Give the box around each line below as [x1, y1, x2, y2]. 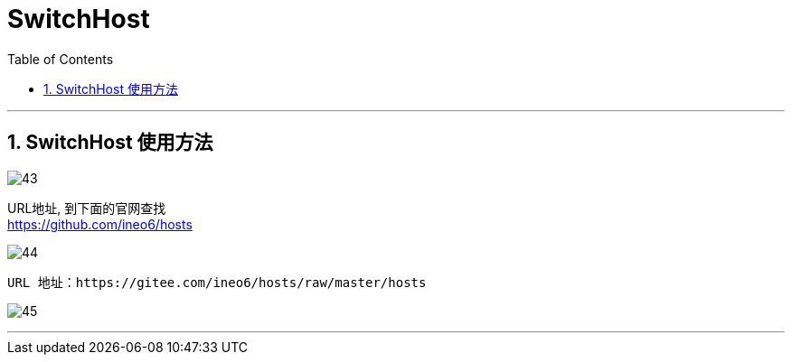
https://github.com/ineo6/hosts [7, 216, 193, 232]
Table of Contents [7, 51, 114, 67]
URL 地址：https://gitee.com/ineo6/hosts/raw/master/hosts [7, 274, 427, 290]
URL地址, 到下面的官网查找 [7, 200, 166, 216]
